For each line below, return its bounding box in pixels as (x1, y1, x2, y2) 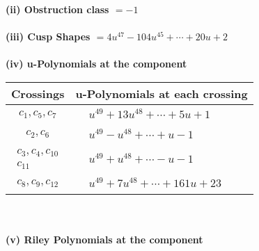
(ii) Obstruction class (6, 2, 109, 16)
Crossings (11, 85, 65, 102)
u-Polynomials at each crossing (75, 85, 248, 102)
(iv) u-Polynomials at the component (6, 56, 187, 71)
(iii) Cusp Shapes (6, 29, 91, 44)
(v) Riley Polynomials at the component (6, 232, 203, 246)
